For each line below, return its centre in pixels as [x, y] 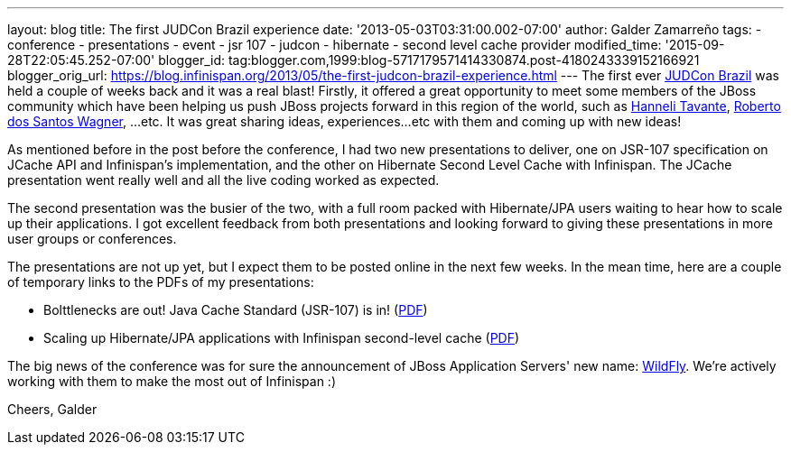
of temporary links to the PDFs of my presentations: [161, 282]
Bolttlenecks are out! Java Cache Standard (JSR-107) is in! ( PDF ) [236, 310]
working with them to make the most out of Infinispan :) [172, 381]
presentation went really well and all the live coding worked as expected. [223, 180]
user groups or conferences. [92, 239]
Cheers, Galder [52, 409]
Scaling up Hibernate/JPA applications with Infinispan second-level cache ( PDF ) [282, 338]
